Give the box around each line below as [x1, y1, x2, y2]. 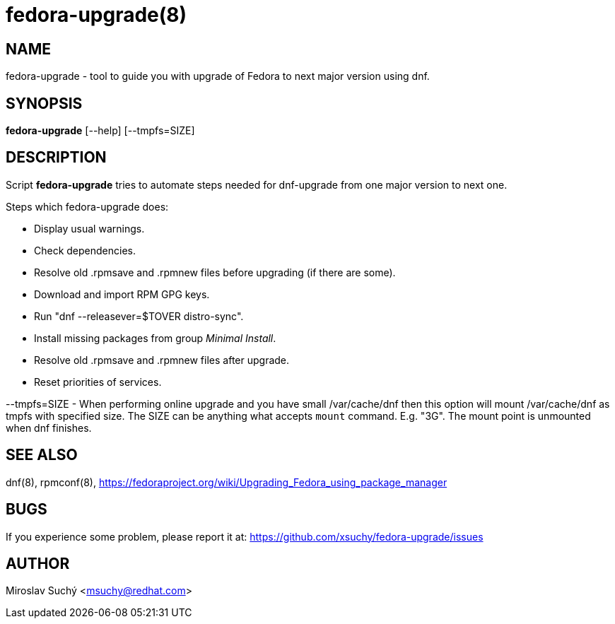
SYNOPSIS [6, 94, 83, 112]
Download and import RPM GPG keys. [34, 288, 210, 300]
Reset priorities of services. [34, 375, 162, 388]
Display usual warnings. [34, 222, 145, 235]
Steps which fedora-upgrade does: [6, 200, 169, 213]
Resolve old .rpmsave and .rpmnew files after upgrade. [34, 353, 290, 366]
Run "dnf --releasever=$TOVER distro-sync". [34, 310, 244, 322]
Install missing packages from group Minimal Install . [34, 331, 276, 344]
